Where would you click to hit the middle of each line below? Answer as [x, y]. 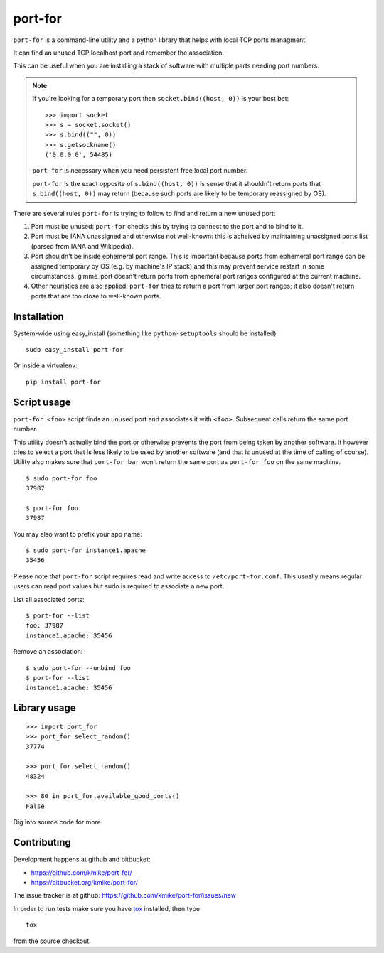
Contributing [42, 842]
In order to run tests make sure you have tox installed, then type [107, 908]
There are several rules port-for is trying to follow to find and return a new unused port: [144, 213]
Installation [38, 316]
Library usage [44, 708]
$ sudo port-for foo [62, 478]
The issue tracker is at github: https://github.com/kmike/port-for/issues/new [124, 895]
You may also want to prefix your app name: [78, 534]
